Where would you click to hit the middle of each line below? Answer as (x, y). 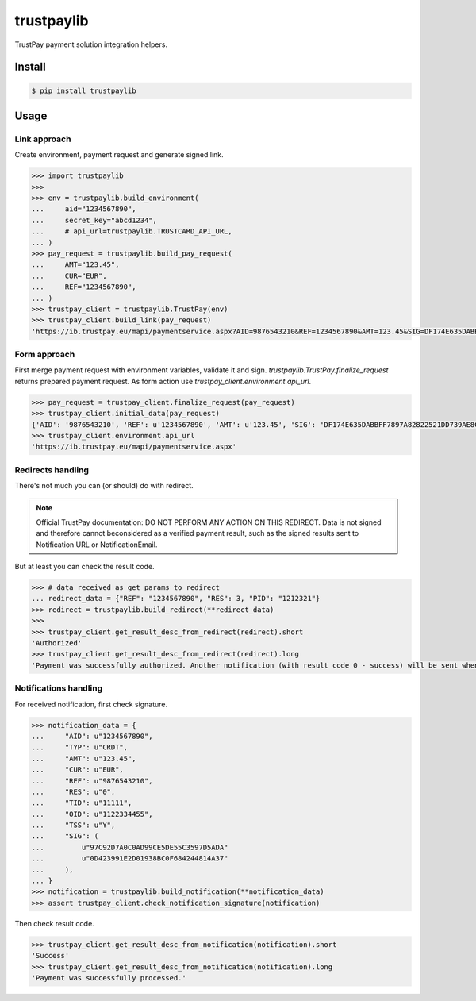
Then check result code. (54, 923)
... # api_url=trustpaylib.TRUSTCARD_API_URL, (132, 231)
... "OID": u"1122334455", (92, 814)
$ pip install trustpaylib (84, 90)
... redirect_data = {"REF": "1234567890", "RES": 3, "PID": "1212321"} (176, 599)
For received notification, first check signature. (91, 704)
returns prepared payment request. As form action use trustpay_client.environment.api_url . (163, 381)
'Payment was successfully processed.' (109, 978)
